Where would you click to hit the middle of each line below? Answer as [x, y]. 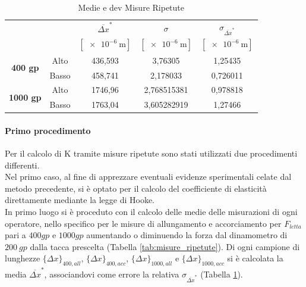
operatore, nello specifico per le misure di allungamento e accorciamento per [143, 223]
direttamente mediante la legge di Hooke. [80, 200]
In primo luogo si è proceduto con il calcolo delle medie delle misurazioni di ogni [151, 212]
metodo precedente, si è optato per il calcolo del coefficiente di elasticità [136, 188]
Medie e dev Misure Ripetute [131, 7]
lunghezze [23, 258]
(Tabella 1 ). [222, 274]
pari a [15, 235]
